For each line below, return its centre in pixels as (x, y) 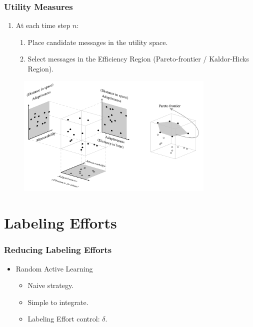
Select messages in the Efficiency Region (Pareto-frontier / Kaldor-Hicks (138, 59)
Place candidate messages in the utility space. (98, 42)
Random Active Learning (54, 268)
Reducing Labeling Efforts (58, 250)
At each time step (43, 25)
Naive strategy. (51, 285)
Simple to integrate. (58, 302)
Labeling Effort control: (64, 319)
